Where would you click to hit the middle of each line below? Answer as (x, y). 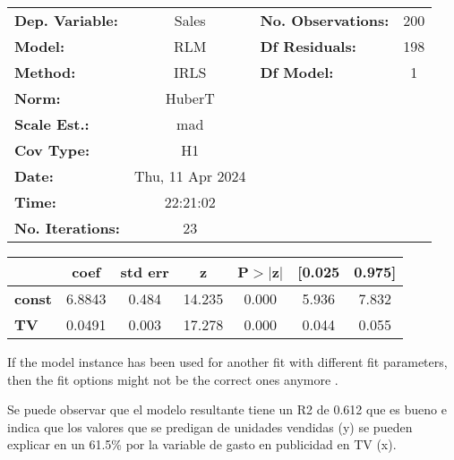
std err (145, 272)
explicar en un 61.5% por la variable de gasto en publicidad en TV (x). (202, 444)
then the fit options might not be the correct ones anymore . (173, 379)
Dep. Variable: (66, 20)
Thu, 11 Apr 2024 (190, 176)
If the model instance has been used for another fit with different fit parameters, (227, 362)
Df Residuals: (308, 46)
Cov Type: (52, 150)
